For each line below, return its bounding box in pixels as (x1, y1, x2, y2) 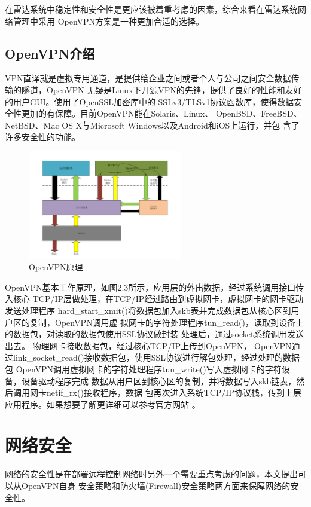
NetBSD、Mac (5, 118, 59, 131)
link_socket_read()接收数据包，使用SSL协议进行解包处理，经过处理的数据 (13, 351, 300, 364)
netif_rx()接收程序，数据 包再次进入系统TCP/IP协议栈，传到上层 (46, 386, 301, 399)
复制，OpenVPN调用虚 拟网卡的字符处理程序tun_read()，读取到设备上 (29, 316, 304, 328)
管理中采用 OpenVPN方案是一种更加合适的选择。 (13, 14, 205, 27)
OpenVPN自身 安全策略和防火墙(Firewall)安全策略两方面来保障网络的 (21, 479, 291, 491)
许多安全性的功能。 (5, 130, 80, 143)
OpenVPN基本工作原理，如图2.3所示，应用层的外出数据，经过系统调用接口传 (5, 280, 304, 293)
